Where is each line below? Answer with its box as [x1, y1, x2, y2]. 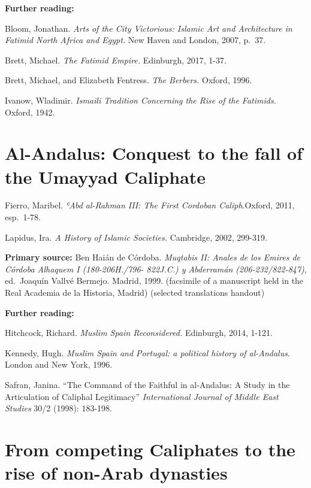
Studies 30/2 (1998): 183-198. [5, 402, 112, 414]
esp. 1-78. [5, 211, 41, 223]
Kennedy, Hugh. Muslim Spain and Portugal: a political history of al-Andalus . [5, 346, 290, 359]
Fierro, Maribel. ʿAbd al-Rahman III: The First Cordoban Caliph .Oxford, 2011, [5, 199, 295, 211]
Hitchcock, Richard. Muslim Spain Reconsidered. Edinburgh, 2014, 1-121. [5, 326, 273, 339]
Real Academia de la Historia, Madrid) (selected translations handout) [5, 286, 265, 299]
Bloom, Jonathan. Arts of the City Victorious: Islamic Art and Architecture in [5, 22, 292, 34]
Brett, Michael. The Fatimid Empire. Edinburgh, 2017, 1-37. [5, 53, 227, 66]
